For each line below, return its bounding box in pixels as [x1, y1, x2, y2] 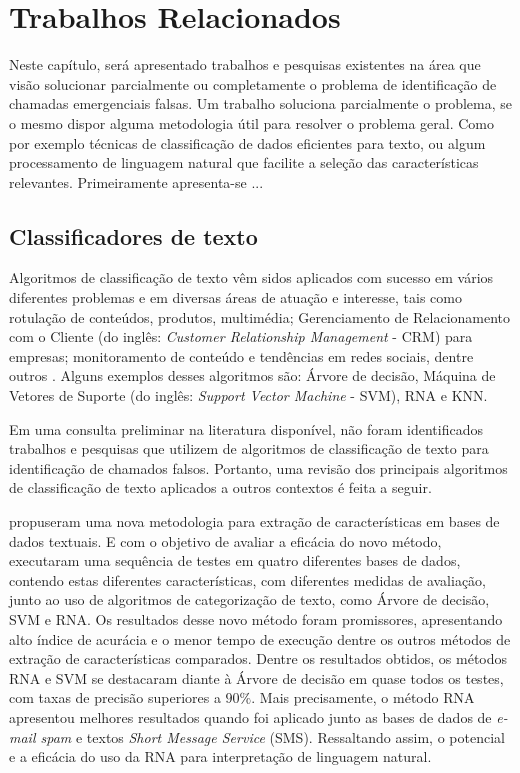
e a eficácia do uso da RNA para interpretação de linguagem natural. [9, 746, 432, 767]
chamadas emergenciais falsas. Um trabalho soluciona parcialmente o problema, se [9, 93, 513, 114]
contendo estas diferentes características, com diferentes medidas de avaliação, [9, 569, 487, 590]
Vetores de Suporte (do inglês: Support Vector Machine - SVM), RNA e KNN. [9, 385, 488, 406]
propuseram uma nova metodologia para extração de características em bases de [9, 511, 500, 532]
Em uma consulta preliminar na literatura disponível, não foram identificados [9, 418, 483, 439]
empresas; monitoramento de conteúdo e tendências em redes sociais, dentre [9, 345, 474, 366]
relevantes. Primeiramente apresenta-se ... [9, 171, 264, 192]
